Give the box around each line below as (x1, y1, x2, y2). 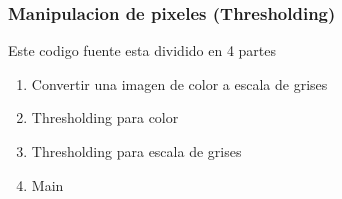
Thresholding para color (31, 107, 179, 128)
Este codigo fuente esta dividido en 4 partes (8, 40, 277, 61)
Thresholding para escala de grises (31, 141, 242, 161)
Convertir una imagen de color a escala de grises (31, 73, 328, 94)
